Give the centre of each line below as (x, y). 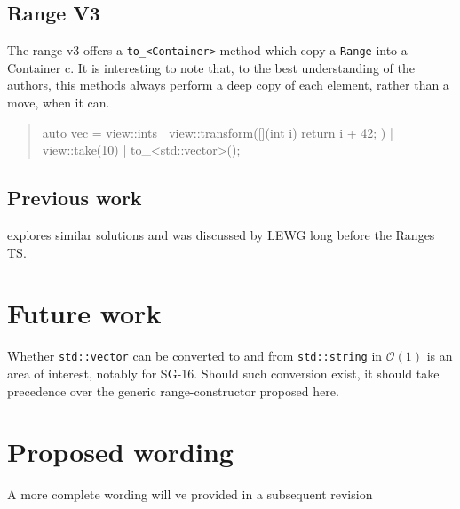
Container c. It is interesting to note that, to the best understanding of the (211, 67)
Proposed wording (120, 452)
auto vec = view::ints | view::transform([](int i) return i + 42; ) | (218, 132)
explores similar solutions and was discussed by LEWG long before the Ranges (221, 235)
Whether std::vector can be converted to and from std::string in (195, 356)
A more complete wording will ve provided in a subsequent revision (190, 494)
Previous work (75, 198)
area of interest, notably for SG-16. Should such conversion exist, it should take (223, 373)
